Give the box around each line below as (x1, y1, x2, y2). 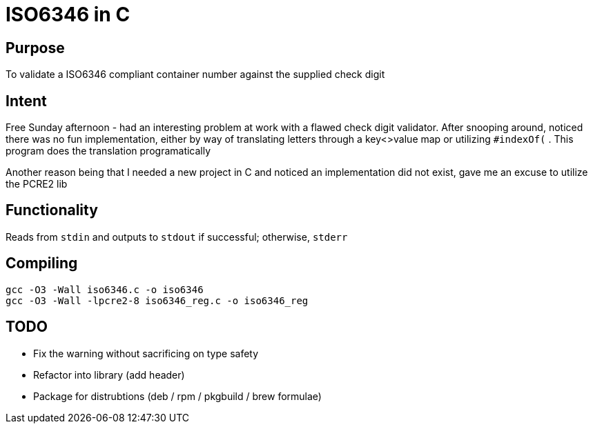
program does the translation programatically (6, 145, 211, 157)
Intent (6, 92, 47, 110)
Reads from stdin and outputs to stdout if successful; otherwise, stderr (6, 230, 348, 243)
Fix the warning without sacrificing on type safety (33, 347, 259, 359)
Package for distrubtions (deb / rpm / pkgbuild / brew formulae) (33, 390, 322, 402)
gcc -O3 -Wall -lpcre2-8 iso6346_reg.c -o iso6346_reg (6, 295, 309, 306)
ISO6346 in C (6, 3, 130, 26)
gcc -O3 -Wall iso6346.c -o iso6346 (6, 283, 204, 295)
